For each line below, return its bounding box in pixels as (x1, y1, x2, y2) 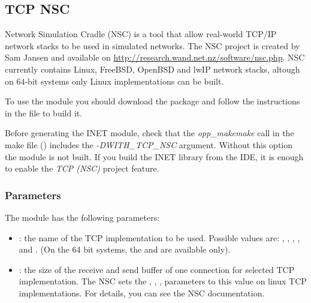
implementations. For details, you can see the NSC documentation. (19, 286, 265, 299)
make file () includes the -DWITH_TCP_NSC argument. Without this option (5, 138, 293, 151)
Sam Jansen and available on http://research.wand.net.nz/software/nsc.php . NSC (5, 51, 305, 64)
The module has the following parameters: (5, 211, 160, 223)
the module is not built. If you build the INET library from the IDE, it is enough (5, 150, 304, 163)
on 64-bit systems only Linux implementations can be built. (5, 74, 224, 87)
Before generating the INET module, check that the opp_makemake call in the (5, 127, 294, 139)
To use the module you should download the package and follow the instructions (5, 95, 300, 107)
